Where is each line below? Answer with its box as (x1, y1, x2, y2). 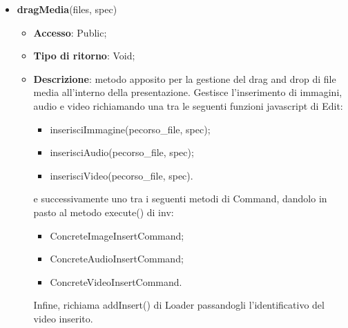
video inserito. (33, 311, 93, 325)
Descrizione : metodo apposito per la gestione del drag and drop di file (33, 71, 336, 86)
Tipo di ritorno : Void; (33, 48, 135, 63)
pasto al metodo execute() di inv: (33, 204, 174, 219)
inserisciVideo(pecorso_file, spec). (50, 168, 193, 182)
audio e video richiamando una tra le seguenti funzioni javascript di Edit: (33, 98, 343, 113)
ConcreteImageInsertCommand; (50, 228, 184, 242)
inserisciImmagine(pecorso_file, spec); (50, 122, 211, 136)
